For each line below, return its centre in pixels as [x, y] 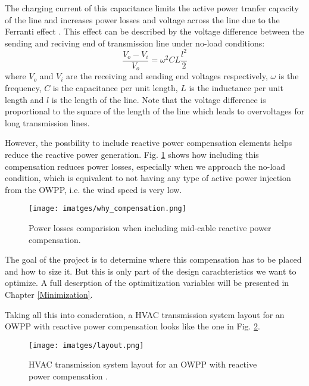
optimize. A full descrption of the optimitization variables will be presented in [147, 283]
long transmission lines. [47, 122]
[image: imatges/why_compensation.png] [107, 209]
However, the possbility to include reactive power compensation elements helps [149, 143]
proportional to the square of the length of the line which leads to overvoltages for [155, 111]
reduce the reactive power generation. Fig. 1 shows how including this [132, 154]
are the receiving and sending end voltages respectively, [167, 76]
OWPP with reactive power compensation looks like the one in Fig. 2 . [132, 326]
